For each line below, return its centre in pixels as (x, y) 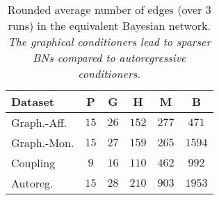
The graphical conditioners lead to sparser (109, 41)
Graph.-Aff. (39, 122)
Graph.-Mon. (43, 143)
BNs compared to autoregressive (109, 57)
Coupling (33, 163)
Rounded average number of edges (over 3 (109, 9)
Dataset (33, 101)
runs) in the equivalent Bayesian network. (109, 25)
